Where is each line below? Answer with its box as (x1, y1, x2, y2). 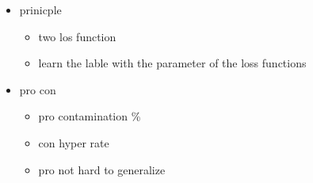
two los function (38, 28, 116, 44)
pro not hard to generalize (38, 161, 166, 177)
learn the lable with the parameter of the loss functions (38, 55, 307, 71)
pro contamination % (38, 108, 141, 124)
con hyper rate (38, 134, 109, 151)
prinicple (19, 2, 62, 17)
